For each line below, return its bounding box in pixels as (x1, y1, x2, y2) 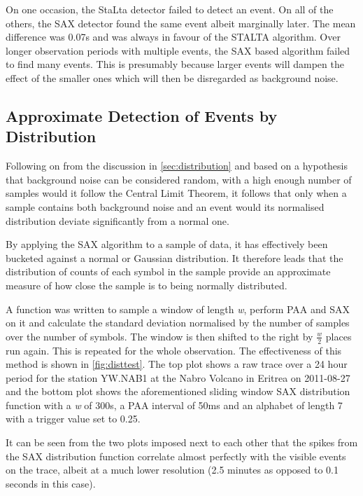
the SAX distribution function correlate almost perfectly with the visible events (6, 448, 346, 463)
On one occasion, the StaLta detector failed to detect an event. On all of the (6, 2, 334, 16)
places (325, 329, 352, 343)
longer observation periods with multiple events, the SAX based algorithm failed (6, 43, 350, 57)
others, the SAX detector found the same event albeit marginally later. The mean (6, 15, 356, 30)
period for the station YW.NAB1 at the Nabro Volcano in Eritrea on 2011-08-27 (6, 370, 350, 385)
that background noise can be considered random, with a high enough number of (6, 172, 352, 186)
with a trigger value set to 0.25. (6, 411, 141, 426)
